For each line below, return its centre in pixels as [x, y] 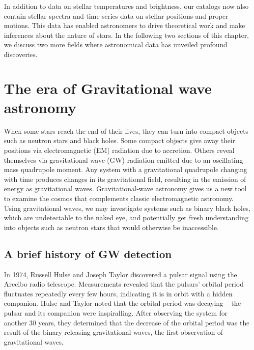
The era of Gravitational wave [108, 88]
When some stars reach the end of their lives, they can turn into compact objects [126, 131]
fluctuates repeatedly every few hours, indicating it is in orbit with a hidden [118, 293]
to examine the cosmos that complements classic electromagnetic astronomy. [119, 198]
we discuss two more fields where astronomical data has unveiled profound [116, 44]
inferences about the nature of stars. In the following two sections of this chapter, [127, 35]
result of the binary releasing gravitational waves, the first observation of [113, 332]
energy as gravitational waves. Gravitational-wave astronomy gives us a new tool [125, 189]
